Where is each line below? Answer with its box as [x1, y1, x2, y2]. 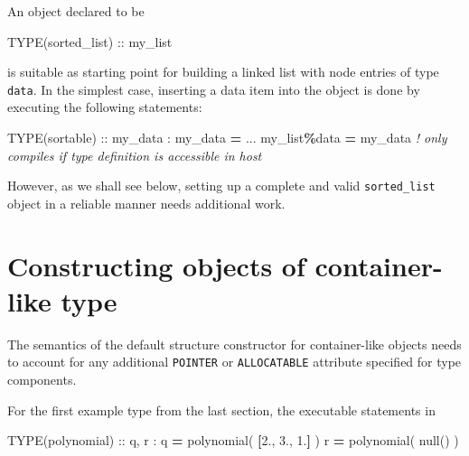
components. [7, 370, 77, 389]
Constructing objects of [7, 247, 305, 284]
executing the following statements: [7, 98, 202, 116]
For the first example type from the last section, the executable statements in [7, 400, 436, 419]
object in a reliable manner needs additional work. [7, 193, 286, 212]
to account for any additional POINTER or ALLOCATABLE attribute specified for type [7, 352, 462, 371]
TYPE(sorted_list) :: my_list [7, 32, 173, 51]
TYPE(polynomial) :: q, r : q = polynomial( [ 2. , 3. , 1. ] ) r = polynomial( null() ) [7, 431, 459, 450]
